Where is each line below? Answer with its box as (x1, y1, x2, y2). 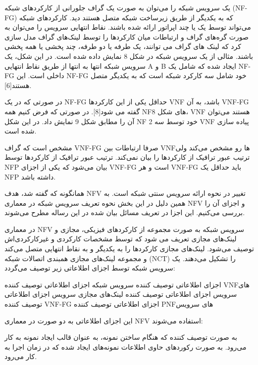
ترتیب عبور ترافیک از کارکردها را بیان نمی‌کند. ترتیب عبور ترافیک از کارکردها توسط (4, 152, 250, 162)
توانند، (143, 41, 161, 51)
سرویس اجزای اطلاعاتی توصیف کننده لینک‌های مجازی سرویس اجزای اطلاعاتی (4, 289, 237, 299)
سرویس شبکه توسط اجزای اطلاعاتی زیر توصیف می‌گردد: (4, 263, 175, 273)
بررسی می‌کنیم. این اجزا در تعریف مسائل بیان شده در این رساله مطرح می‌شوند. (4, 207, 245, 218)
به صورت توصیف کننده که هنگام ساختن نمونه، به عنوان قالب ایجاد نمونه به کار (4, 332, 237, 342)
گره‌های (205, 31, 227, 42)
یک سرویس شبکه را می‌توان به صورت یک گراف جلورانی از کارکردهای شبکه (4, 2, 230, 12)
